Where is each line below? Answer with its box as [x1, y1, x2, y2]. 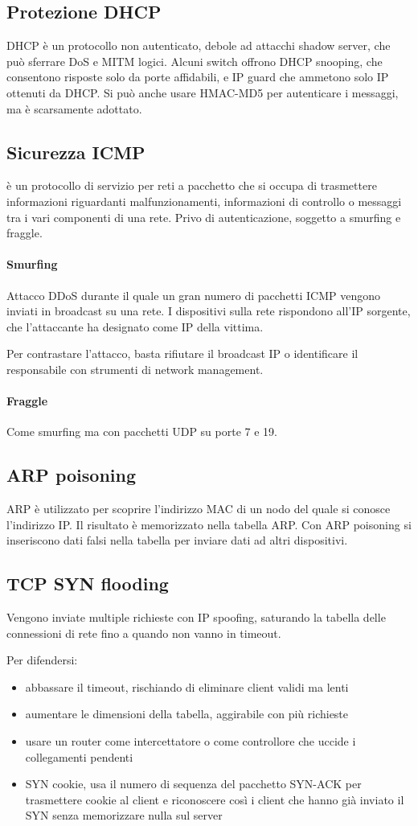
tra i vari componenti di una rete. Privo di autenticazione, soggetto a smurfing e [6, 208, 401, 225]
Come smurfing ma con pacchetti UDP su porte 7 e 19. [6, 423, 277, 440]
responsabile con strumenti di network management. [6, 360, 264, 377]
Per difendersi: [6, 651, 78, 668]
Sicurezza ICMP [6, 139, 145, 164]
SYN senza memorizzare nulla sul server [25, 807, 223, 824]
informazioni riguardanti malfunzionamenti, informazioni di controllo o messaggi [6, 192, 402, 209]
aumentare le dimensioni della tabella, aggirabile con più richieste [25, 705, 349, 722]
